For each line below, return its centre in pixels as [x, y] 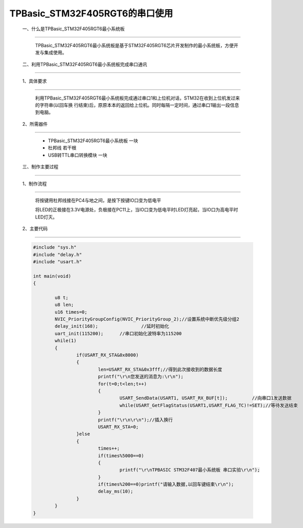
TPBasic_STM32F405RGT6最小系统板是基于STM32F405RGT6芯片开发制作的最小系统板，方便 [135, 45]
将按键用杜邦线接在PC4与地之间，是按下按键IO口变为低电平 [98, 201]
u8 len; [64, 305]
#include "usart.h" [57, 261]
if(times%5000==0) [121, 456]
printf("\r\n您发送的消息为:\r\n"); [141, 377]
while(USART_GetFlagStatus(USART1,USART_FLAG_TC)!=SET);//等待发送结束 [209, 405]
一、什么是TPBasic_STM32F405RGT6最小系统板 [74, 29]
